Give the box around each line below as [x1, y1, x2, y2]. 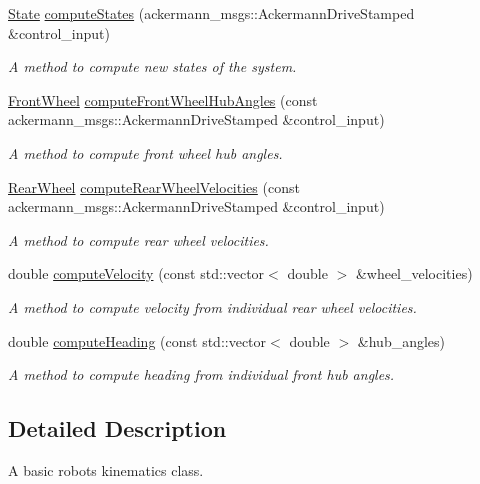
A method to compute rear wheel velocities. [8, 229, 269, 250]
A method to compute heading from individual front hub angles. [8, 364, 395, 385]
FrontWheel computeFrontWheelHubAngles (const [8, 89, 318, 110]
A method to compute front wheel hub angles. [8, 142, 283, 163]
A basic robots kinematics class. [8, 459, 204, 480]
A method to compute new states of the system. [8, 56, 297, 77]
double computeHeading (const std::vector [8, 330, 267, 351]
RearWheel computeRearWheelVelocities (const [8, 176, 300, 197]
